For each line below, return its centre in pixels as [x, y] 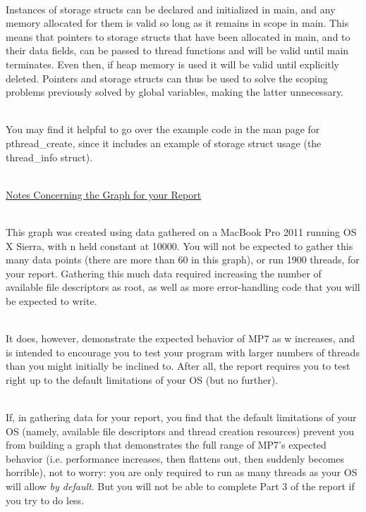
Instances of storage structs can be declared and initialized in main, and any [171, 9]
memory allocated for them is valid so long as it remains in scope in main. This [177, 23]
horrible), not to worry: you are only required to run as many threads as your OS [182, 472]
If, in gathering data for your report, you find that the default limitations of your [181, 417]
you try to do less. [45, 500]
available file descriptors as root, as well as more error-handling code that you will [183, 287]
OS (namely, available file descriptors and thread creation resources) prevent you [180, 431]
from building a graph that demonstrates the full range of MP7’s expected [166, 445]
